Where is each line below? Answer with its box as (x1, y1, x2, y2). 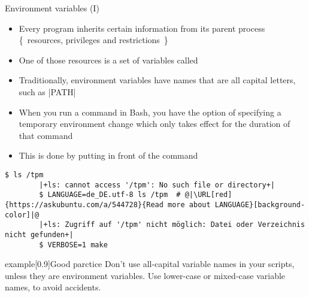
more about (168, 200, 211, 209)
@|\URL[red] (184, 190, 232, 199)
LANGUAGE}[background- (214, 200, 305, 209)
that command (19, 129, 73, 141)
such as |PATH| (19, 85, 76, 98)
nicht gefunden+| (5, 230, 74, 239)
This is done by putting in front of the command (19, 149, 198, 162)
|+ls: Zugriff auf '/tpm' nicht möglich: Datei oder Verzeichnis (39, 220, 305, 229)
